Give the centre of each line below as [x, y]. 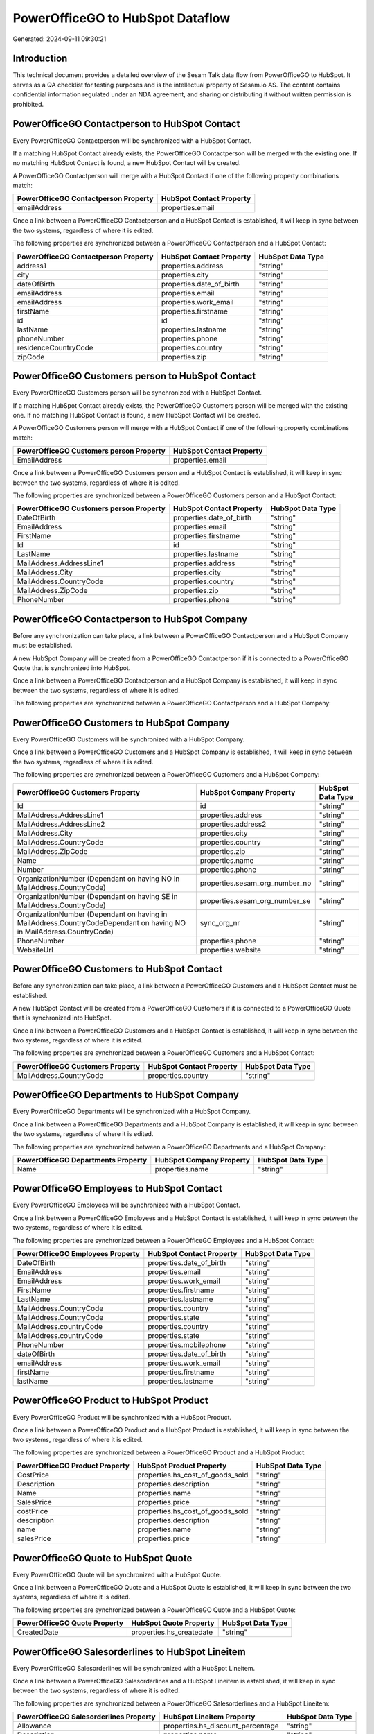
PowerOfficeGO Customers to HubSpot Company [121, 722]
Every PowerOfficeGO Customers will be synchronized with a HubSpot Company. [129, 739]
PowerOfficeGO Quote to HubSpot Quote [103, 1558]
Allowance [34, 1726]
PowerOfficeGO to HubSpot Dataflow [122, 18]
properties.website [230, 950]
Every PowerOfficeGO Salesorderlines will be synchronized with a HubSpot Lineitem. [134, 1668]
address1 [32, 266]
